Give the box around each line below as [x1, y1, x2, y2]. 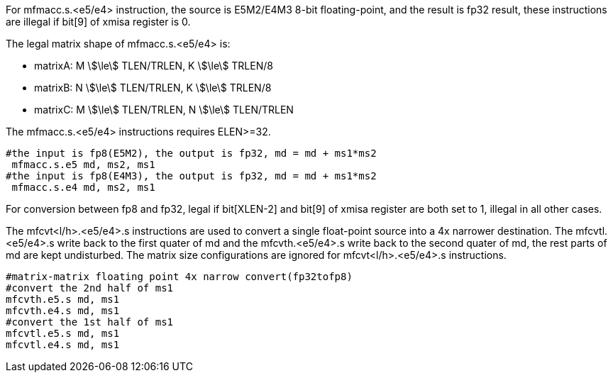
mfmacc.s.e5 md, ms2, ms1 [11, 159, 155, 170]
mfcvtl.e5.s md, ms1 [6, 328, 120, 339]
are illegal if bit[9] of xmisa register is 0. [6, 16, 191, 28]
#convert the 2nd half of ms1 [6, 282, 174, 294]
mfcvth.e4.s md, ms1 [6, 305, 120, 316]
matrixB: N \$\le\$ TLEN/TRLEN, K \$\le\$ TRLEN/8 [34, 82, 272, 94]
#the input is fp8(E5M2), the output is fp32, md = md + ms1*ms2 [6, 148, 377, 159]
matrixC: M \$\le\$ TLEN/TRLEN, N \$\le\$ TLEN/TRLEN [34, 104, 294, 116]
